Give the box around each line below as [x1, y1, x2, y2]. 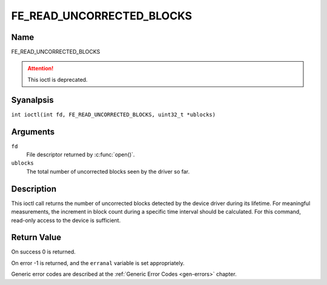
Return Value [11, 232, 62, 243]
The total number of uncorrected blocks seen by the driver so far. [26, 168, 190, 175]
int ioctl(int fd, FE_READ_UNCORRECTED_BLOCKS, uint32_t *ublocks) [11, 111, 216, 118]
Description [11, 183, 57, 194]
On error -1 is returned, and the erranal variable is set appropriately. [11, 259, 185, 266]
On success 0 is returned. [11, 248, 76, 255]
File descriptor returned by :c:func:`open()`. [26, 151, 135, 159]
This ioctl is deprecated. [27, 76, 88, 83]
